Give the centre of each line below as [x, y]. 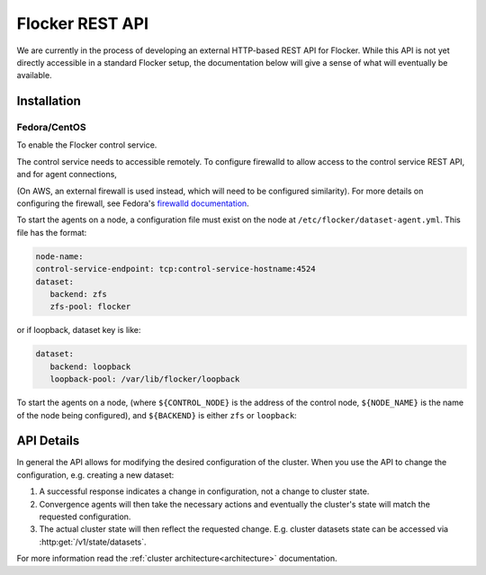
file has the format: [52, 232]
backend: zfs [79, 294]
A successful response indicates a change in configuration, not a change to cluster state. [204, 491]
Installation [49, 101]
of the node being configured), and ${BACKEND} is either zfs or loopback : [157, 415]
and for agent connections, [67, 175]
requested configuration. [85, 517]
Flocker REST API [82, 23]
